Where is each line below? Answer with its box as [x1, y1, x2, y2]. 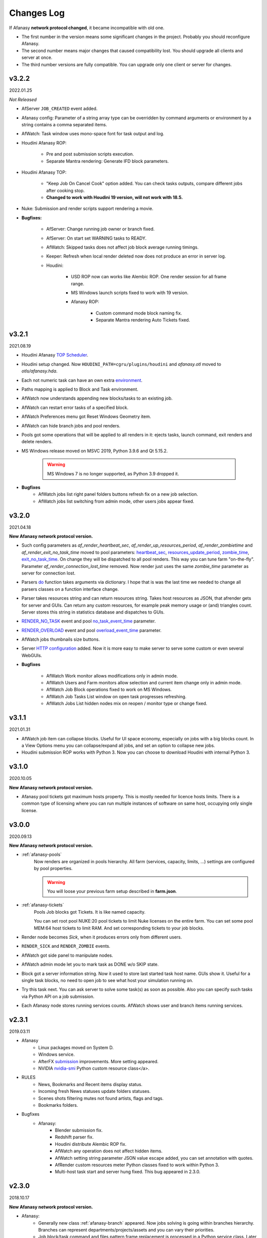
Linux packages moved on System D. [38, 1044, 114, 1050]
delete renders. [21, 439, 53, 445]
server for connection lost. [21, 570, 76, 576]
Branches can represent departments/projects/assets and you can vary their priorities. [38, 1227, 215, 1233]
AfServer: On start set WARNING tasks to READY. [46, 235, 147, 241]
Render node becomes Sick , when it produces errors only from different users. [21, 934, 182, 940]
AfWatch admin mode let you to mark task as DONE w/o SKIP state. [21, 961, 159, 968]
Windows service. [38, 1051, 75, 1057]
